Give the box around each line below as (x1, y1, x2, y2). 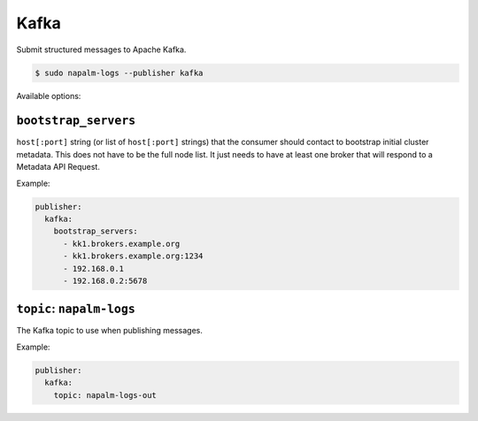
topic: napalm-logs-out (53, 390, 157, 400)
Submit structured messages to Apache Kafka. (16, 44, 187, 55)
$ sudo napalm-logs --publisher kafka (35, 67, 204, 78)
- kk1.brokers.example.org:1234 (63, 251, 204, 261)
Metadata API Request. (16, 162, 101, 172)
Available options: (16, 90, 81, 101)
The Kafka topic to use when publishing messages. (16, 325, 204, 336)
